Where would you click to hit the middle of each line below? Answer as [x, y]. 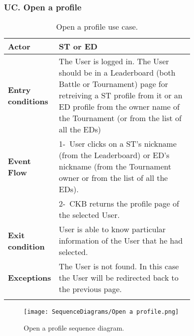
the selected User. [89, 215]
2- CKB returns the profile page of [119, 204]
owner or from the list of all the [113, 178]
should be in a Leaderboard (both [117, 73]
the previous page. [90, 289]
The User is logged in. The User [114, 61]
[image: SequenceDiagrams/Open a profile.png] [101, 312]
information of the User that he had [121, 241]
